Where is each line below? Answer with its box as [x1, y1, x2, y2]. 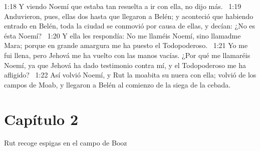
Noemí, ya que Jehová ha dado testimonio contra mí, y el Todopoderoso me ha [4, 59, 246, 70]
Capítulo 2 [4, 108, 79, 129]
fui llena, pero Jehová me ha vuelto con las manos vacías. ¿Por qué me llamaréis [4, 49, 250, 60]
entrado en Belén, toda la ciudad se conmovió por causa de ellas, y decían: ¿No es [4, 20, 255, 31]
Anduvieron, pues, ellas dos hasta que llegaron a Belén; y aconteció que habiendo [4, 10, 253, 21]
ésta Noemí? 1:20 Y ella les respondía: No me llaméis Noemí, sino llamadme [4, 30, 241, 40]
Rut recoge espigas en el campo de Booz [4, 137, 127, 148]
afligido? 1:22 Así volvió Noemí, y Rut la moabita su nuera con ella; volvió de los [4, 69, 256, 80]
